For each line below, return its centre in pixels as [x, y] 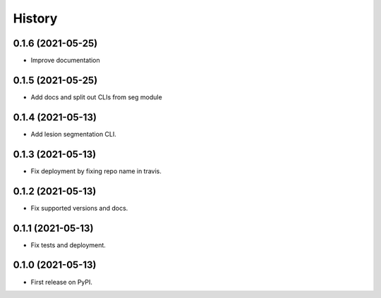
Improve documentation [65, 61]
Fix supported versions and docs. [79, 208]
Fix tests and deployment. [68, 245]
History [35, 18]
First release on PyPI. [62, 282]
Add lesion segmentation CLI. [73, 134]
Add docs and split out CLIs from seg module [96, 97]
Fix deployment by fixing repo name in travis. [96, 171]
